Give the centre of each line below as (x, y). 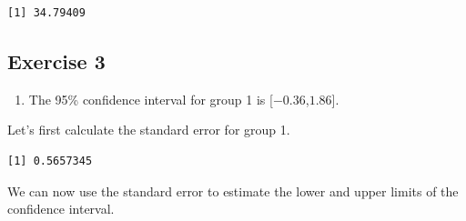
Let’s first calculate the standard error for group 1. (149, 130)
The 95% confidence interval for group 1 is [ (151, 99)
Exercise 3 (56, 60)
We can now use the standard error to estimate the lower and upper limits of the (233, 191)
